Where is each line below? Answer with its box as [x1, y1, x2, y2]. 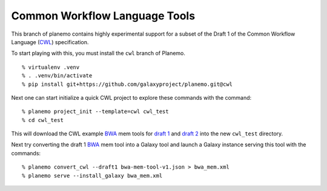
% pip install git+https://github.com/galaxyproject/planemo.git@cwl [22, 80, 233, 88]
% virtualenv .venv [22, 63, 80, 71]
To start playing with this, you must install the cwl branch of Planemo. [11, 50, 186, 57]
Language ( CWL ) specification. [11, 38, 89, 45]
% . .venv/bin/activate [22, 73, 93, 79]
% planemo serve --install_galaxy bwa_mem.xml [22, 172, 163, 179]
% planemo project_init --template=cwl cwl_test [22, 108, 169, 115]
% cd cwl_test [22, 117, 64, 123]
